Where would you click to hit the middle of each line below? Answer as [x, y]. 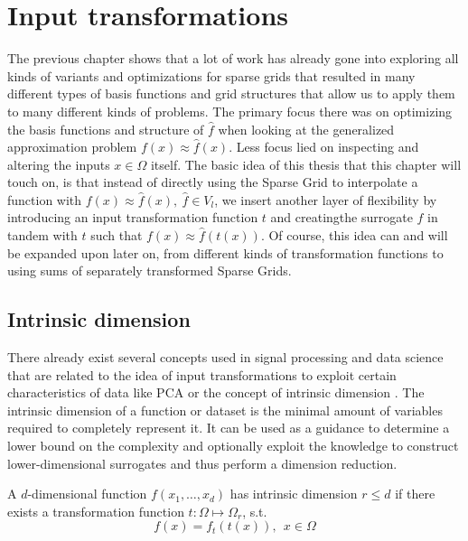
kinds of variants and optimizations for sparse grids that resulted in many [211, 75]
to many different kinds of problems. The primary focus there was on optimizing [230, 111]
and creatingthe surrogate [342, 217]
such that [117, 235]
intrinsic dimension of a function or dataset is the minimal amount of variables [225, 410]
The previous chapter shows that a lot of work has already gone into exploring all [233, 58]
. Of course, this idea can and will [354, 235]
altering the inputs [59, 164]
